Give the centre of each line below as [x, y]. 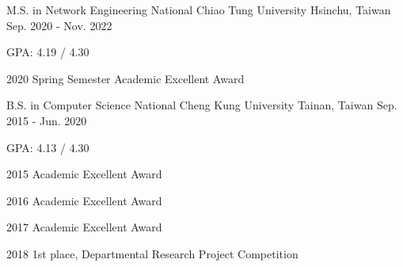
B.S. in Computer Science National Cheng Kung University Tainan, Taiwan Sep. [202, 105]
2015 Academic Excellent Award [84, 174]
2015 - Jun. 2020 [47, 120]
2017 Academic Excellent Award [84, 227]
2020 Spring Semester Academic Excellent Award [125, 78]
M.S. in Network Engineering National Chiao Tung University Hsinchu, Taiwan [199, 10]
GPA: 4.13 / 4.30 [48, 147]
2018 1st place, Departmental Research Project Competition [152, 253]
